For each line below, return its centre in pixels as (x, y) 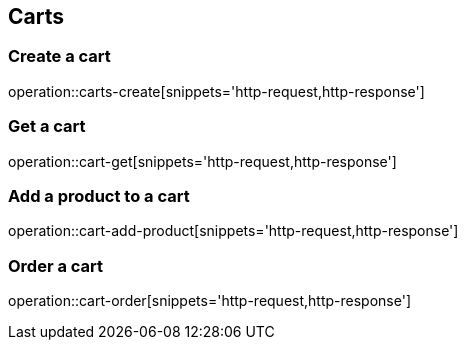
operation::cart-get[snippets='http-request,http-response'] (202, 161)
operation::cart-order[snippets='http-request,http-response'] (209, 301)
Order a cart (56, 265)
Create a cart (59, 56)
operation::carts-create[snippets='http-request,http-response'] (216, 91)
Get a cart (47, 126)
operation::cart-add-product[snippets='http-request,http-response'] (233, 231)
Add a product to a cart (99, 195)
